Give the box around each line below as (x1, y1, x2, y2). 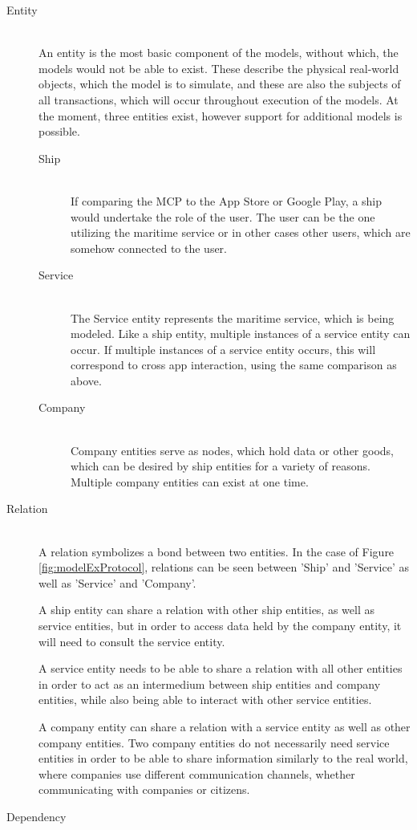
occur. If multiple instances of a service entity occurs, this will (71, 340, 376, 357)
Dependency (6, 808, 67, 824)
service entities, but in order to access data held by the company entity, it (38, 617, 402, 633)
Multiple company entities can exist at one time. (71, 473, 309, 490)
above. (71, 372, 102, 389)
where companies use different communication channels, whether (38, 765, 355, 782)
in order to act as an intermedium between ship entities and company (38, 675, 381, 692)
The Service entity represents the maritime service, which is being (71, 309, 395, 326)
